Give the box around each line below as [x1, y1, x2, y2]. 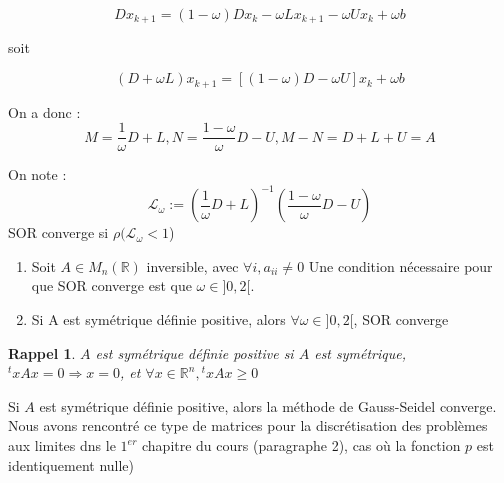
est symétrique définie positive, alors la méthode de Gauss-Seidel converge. [39, 395, 497, 416]
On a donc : [8, 101, 81, 122]
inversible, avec [146, 255, 239, 276]
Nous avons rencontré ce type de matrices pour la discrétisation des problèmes [8, 415, 488, 436]
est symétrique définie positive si [95, 342, 294, 363]
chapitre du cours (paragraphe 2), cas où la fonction [141, 435, 461, 455]
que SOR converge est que [31, 275, 192, 296]
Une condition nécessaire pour [308, 255, 493, 276]
